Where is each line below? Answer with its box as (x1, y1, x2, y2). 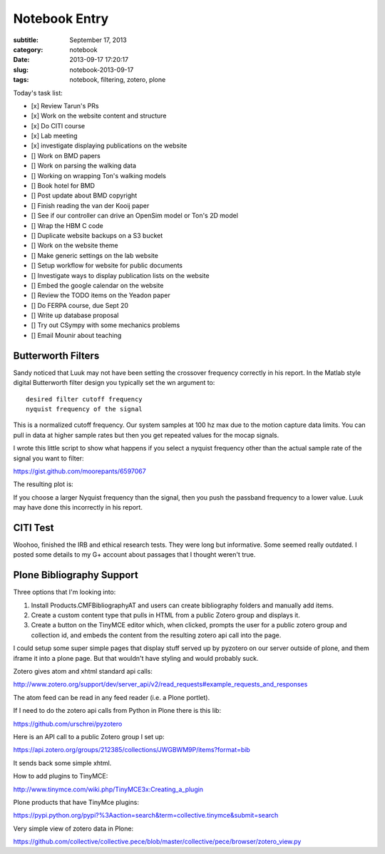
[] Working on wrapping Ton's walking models (31, 171, 167, 180)
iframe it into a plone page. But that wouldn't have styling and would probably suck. (13, 654, 259, 662)
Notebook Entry (13, 11, 109, 26)
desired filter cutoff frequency (26, 395, 143, 403)
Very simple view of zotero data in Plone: (13, 824, 134, 833)
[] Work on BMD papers (31, 151, 101, 160)
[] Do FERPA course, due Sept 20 (31, 301, 128, 309)
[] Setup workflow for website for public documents (31, 261, 183, 270)
